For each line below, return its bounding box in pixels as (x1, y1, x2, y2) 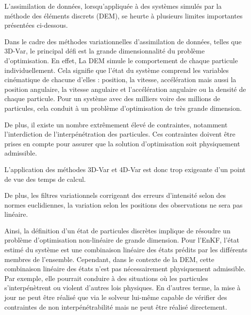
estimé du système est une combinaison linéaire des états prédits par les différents (4, 245, 248, 255)
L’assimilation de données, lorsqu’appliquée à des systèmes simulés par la (4, 1, 222, 11)
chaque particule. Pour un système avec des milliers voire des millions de (4, 93, 220, 104)
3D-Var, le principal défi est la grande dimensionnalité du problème (4, 46, 205, 56)
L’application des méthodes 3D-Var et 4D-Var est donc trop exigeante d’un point (4, 164, 246, 174)
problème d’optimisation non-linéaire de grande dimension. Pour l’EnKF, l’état (4, 235, 239, 245)
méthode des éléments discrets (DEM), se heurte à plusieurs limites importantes (4, 10, 243, 20)
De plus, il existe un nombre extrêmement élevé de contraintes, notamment (4, 119, 228, 129)
